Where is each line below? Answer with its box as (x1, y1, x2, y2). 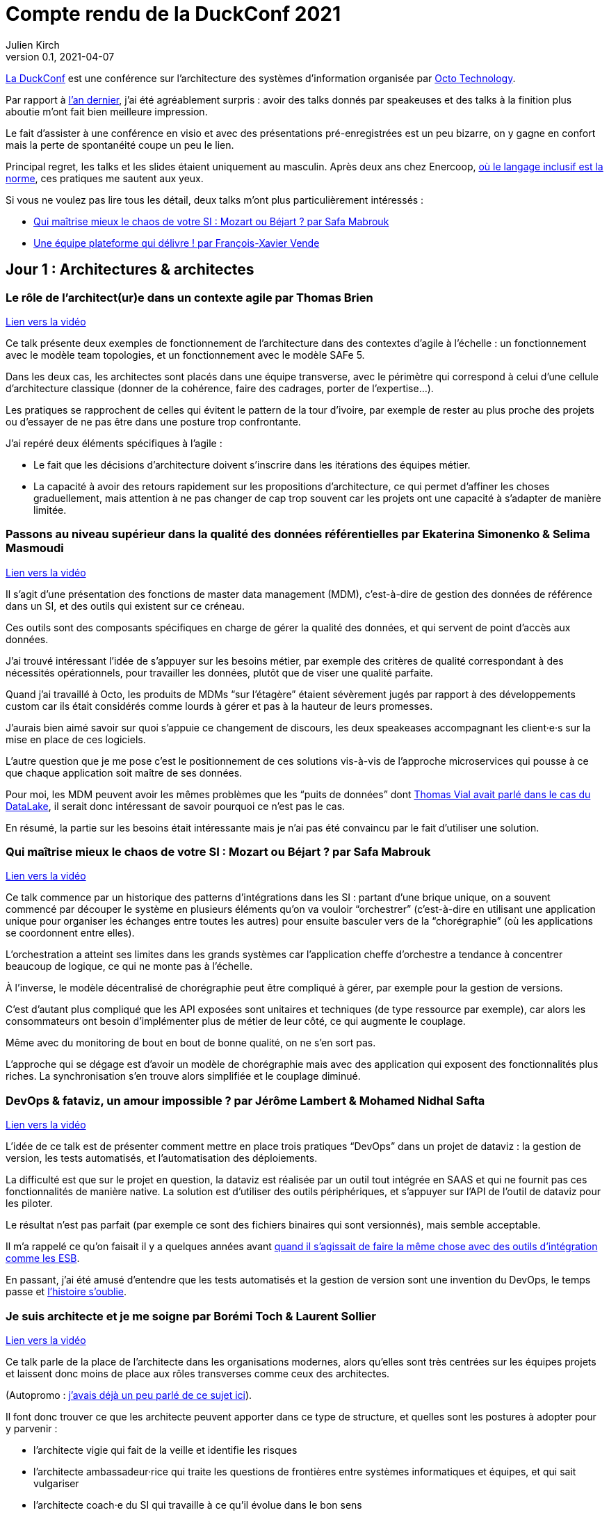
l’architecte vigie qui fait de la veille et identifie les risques (33, 1443, 298, 1456)
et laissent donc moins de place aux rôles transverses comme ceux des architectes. (6, 1367, 390, 1379)
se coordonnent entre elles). (6, 927, 135, 939)
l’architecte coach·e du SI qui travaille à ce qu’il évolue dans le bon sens (33, 1498, 362, 1511)
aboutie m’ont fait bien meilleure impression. (6, 105, 208, 118)
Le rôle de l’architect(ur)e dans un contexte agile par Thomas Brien (6, 290, 373, 305)
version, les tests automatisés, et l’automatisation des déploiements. (6, 1152, 318, 1165)
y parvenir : (6, 1422, 58, 1434)
